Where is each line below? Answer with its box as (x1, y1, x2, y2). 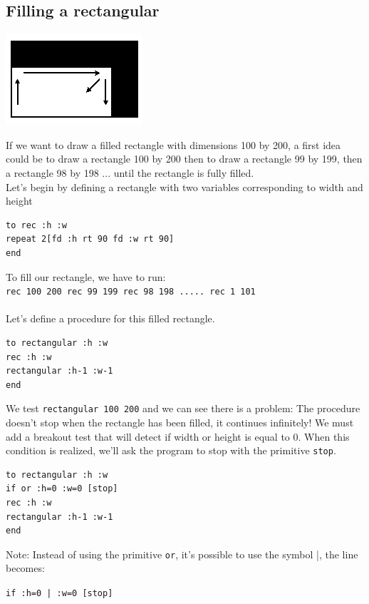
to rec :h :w (6, 220, 67, 230)
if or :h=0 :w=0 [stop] (6, 483, 118, 494)
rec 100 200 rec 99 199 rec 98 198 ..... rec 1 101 (6, 287, 256, 297)
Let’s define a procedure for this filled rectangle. (6, 311, 215, 326)
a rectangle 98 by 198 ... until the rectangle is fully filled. (6, 165, 254, 180)
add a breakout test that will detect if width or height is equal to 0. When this (6, 429, 350, 444)
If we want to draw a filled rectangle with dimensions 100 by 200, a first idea (6, 137, 341, 152)
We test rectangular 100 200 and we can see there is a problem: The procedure (6, 401, 360, 416)
